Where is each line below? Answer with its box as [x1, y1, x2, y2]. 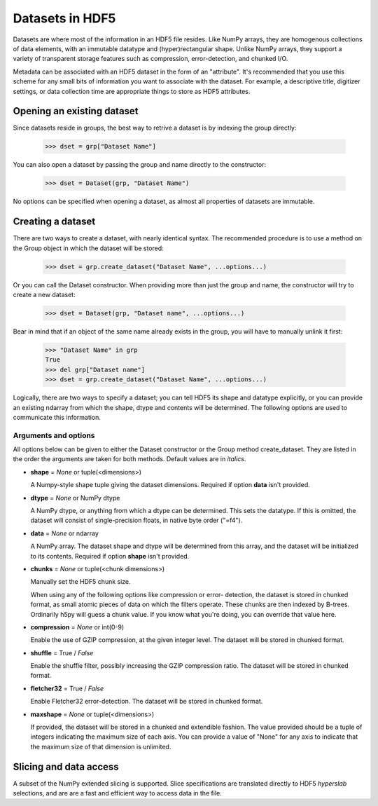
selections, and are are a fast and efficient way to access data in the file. [13, 789, 222, 798]
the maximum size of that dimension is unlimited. [30, 742, 171, 751]
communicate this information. [13, 413, 101, 421]
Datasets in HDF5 [13, 11, 116, 26]
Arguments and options [13, 430, 95, 440]
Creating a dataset [13, 216, 96, 228]
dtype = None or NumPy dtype [30, 493, 120, 502]
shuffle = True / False [30, 648, 94, 657]
